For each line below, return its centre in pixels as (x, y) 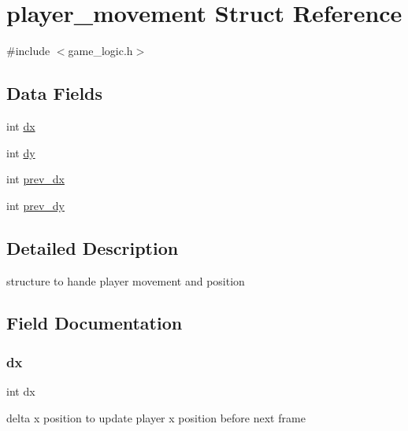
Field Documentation (95, 323)
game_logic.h (100, 51)
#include (28, 51)
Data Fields (55, 93)
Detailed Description (93, 247)
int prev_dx (35, 179)
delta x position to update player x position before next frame (156, 417)
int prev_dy (35, 205)
